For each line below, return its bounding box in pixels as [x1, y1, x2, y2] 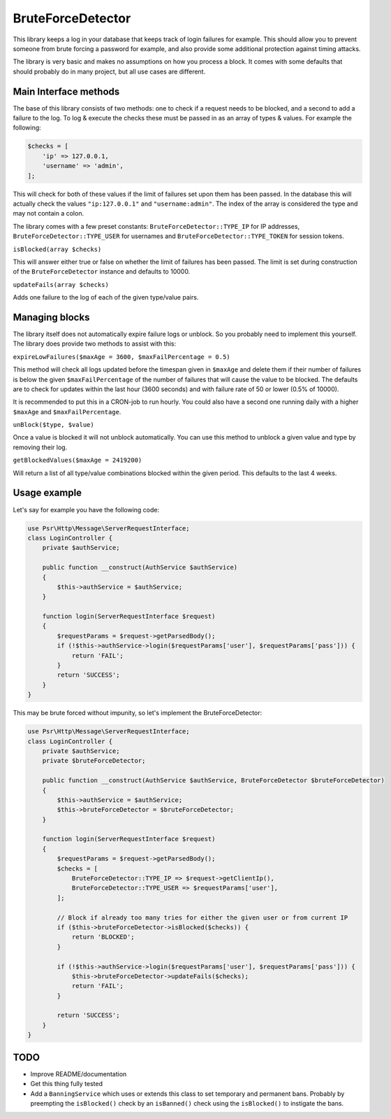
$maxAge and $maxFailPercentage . [13, 407, 121, 416]
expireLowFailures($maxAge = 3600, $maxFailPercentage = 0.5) [13, 353, 230, 360]
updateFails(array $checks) [13, 281, 110, 288]
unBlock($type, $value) [13, 421, 94, 429]
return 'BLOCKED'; [71, 933, 135, 941]
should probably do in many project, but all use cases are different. [13, 67, 206, 76]
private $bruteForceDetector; [42, 756, 146, 765]
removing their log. [13, 443, 68, 451]
